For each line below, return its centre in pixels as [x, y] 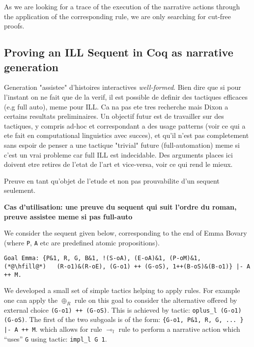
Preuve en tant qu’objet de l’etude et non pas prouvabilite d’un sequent [112, 180]
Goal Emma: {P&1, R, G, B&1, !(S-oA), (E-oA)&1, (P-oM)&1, [102, 258]
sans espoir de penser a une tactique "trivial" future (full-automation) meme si [122, 145]
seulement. [20, 190]
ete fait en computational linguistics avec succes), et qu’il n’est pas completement [127, 135]
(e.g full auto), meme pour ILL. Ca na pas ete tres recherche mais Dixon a [116, 106]
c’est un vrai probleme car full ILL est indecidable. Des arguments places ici [118, 154]
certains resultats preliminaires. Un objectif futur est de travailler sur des [114, 116]
